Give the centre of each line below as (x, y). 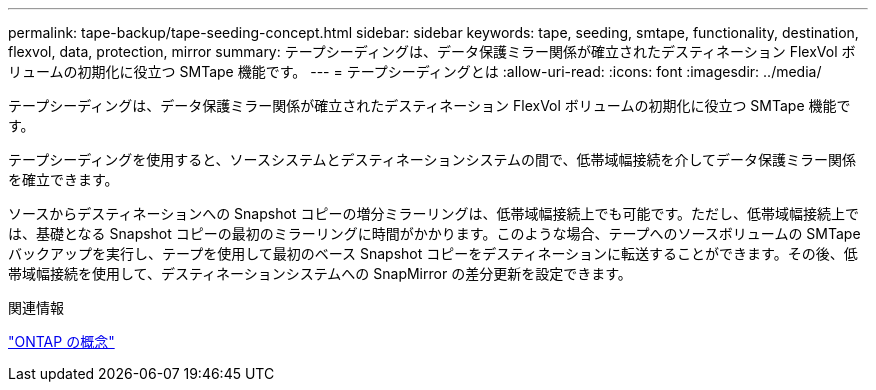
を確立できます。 (63, 179)
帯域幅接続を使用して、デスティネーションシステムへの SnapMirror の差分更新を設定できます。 (320, 273)
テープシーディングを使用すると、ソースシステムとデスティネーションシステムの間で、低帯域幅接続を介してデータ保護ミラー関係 (432, 159)
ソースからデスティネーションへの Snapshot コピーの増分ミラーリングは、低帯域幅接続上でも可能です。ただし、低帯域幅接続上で (433, 213)
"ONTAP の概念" (61, 341)
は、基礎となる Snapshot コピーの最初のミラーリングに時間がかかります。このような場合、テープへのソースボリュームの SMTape (434, 233)
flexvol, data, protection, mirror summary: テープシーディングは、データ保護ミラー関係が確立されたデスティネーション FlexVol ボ (432, 51)
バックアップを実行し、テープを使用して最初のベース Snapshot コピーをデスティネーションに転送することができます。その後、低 (433, 253)
